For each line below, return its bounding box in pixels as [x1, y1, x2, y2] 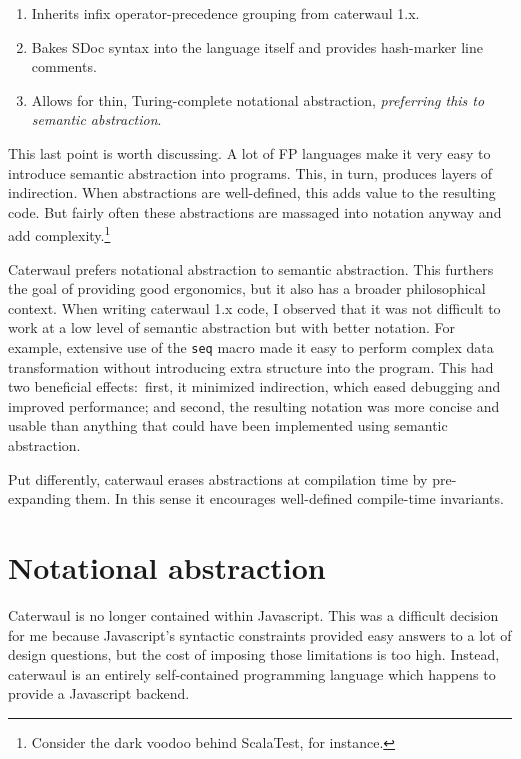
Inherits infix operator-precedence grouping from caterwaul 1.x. [31, 3, 420, 23]
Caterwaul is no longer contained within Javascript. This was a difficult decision [8, 604, 499, 625]
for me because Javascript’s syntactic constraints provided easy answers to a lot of [8, 624, 512, 645]
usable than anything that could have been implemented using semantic [8, 415, 448, 436]
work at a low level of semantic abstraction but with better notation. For [8, 317, 455, 338]
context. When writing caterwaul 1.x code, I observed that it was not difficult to [8, 297, 501, 318]
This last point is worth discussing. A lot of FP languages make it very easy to [8, 142, 491, 163]
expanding [8, 488, 71, 509]
